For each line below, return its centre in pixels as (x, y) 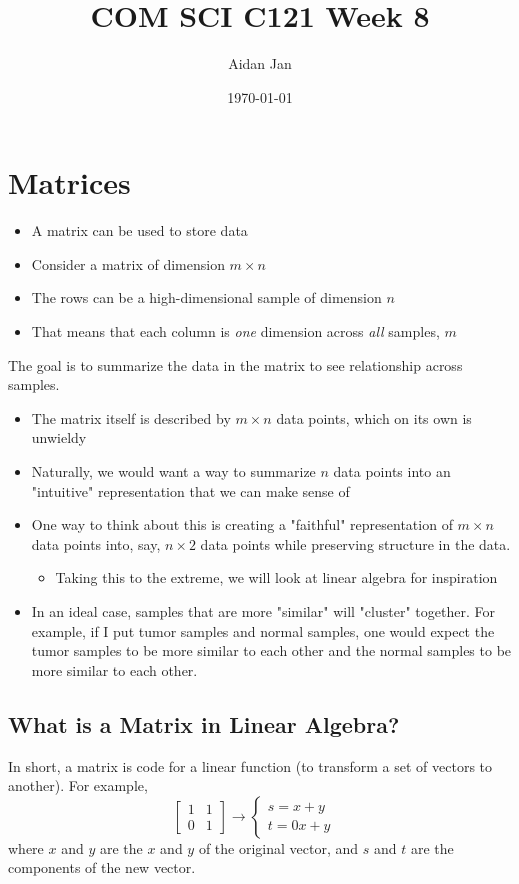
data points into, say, (96, 543)
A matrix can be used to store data (139, 230)
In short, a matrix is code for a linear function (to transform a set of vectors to (250, 765)
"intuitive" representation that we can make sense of (190, 490)
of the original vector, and (278, 847)
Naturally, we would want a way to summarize (173, 471)
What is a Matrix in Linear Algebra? (204, 723)
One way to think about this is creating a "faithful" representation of (242, 524)
